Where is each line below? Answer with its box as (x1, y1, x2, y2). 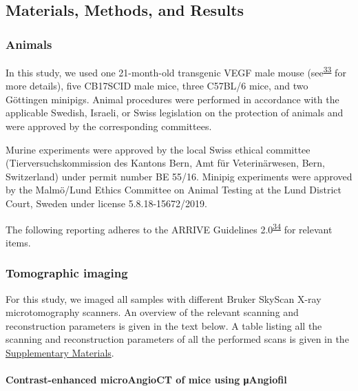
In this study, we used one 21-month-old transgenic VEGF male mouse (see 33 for (6, 63, 346, 79)
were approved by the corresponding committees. (6, 119, 212, 134)
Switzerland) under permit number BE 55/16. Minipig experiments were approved (6, 169, 352, 183)
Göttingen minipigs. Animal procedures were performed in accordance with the (6, 92, 339, 106)
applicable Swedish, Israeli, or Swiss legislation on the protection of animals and (6, 105, 344, 120)
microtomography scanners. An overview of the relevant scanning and (6, 305, 299, 319)
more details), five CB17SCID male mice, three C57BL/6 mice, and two (6, 78, 308, 93)
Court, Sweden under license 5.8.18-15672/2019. (6, 196, 207, 210)
